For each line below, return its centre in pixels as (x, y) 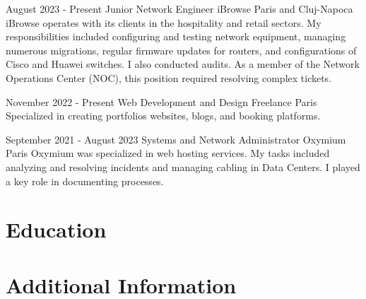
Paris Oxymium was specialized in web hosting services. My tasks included (168, 153)
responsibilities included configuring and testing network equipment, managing (176, 36)
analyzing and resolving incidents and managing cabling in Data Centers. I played (183, 166)
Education (56, 229)
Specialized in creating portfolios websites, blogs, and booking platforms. (163, 116)
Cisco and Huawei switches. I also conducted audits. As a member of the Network (183, 64)
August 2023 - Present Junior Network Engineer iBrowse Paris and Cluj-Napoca (179, 8)
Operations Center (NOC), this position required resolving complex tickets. (169, 77)
